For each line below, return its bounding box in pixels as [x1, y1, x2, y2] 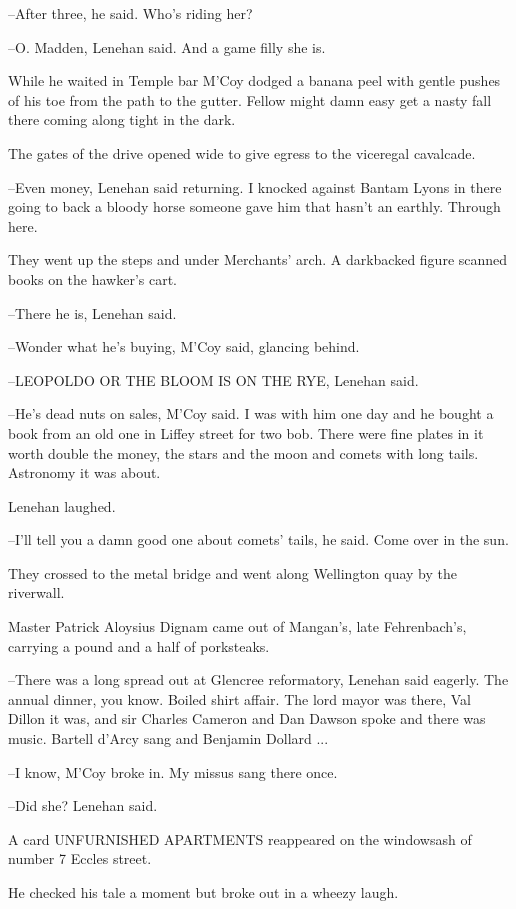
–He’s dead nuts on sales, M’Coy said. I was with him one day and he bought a [8, 403, 494, 424]
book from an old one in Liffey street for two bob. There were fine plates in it [8, 422, 484, 443]
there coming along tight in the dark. [8, 109, 236, 130]
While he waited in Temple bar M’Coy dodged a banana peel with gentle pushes [8, 70, 501, 91]
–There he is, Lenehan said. [8, 302, 177, 323]
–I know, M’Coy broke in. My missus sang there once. [8, 761, 338, 782]
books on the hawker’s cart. [8, 268, 178, 289]
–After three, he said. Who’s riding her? [8, 3, 253, 23]
